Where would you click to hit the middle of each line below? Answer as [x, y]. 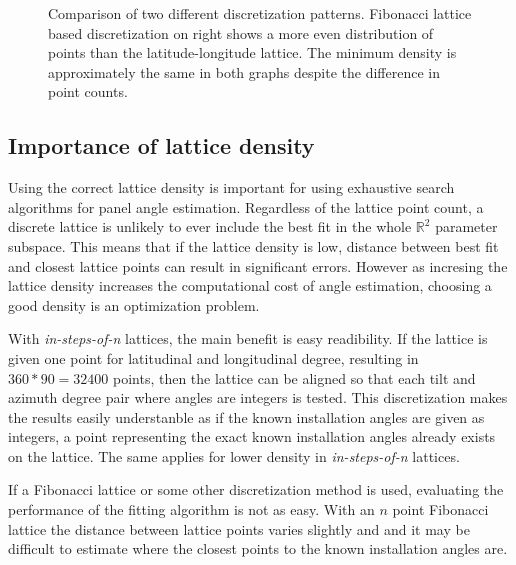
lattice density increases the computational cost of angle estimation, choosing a [250, 285]
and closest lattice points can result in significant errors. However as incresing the [258, 265]
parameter [466, 226]
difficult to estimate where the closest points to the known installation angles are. [258, 548]
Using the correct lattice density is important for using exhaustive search [231, 187]
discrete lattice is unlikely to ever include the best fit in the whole [210, 226]
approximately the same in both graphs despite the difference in [244, 71]
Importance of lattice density [161, 145]
